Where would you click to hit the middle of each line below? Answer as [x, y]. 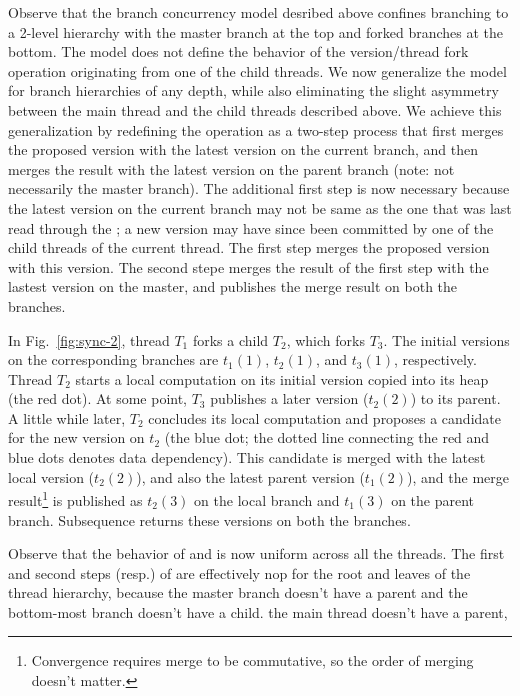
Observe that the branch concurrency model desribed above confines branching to [258, 12]
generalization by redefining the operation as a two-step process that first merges [256, 129]
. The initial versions [446, 339]
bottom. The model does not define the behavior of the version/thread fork [238, 51]
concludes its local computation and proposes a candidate [324, 417]
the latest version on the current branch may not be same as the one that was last [260, 207]
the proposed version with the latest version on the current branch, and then [243, 149]
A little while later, [67, 417]
